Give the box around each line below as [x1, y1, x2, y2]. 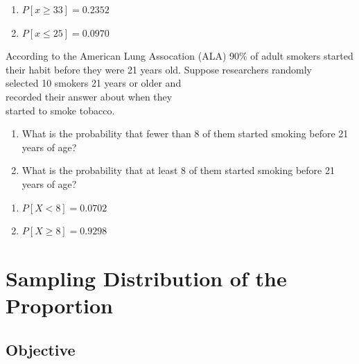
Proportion [6, 291, 113, 320]
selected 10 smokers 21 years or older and [6, 76, 182, 90]
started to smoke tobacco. [6, 103, 115, 117]
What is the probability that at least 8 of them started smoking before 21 [21, 163, 335, 177]
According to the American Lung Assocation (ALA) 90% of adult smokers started [6, 49, 353, 63]
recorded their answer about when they [6, 89, 173, 103]
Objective [6, 338, 76, 360]
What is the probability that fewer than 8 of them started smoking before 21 [21, 126, 349, 141]
